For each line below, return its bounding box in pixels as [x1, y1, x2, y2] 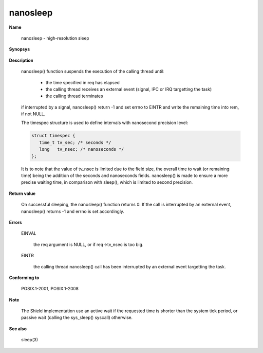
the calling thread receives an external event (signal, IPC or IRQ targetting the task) [45, 86, 212, 92]
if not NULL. [21, 111, 46, 117]
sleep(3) [21, 337, 38, 343]
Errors [9, 219, 22, 225]
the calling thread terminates [45, 93, 103, 99]
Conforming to [9, 275, 39, 281]
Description [9, 57, 34, 63]
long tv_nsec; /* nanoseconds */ [39, 146, 124, 152]
